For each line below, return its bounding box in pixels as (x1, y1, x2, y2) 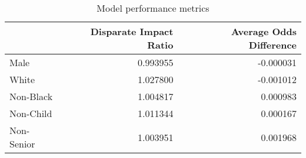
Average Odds (231, 25, 297, 38)
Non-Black (9, 90, 53, 103)
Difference (248, 38, 297, 51)
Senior (9, 137, 35, 150)
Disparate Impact (90, 25, 174, 38)
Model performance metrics (97, 1, 209, 15)
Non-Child (9, 107, 52, 120)
